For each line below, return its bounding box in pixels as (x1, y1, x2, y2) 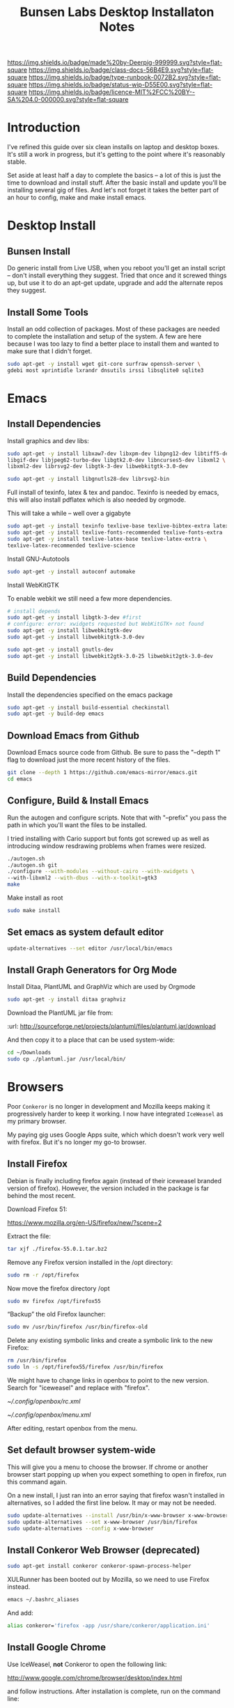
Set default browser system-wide (7, 1444, 156, 1456)
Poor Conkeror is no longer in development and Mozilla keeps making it (7, 1102, 210, 1110)
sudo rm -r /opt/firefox (7, 1271, 79, 1279)
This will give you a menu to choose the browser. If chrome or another (7, 1463, 208, 1471)
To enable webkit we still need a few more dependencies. (7, 594, 173, 603)
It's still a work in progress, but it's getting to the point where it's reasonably (7, 151, 226, 159)
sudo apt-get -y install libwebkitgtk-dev (7, 627, 132, 634)
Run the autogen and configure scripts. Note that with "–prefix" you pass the (7, 813, 227, 822)
